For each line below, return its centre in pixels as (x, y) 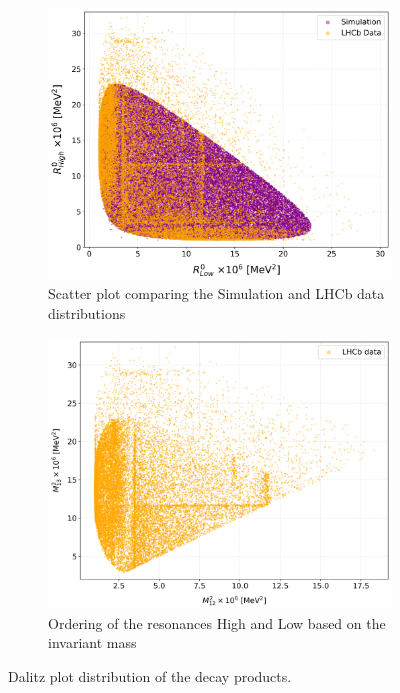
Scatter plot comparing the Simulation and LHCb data (216, 293)
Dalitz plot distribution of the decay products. (150, 675)
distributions (87, 312)
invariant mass (92, 642)
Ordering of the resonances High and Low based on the (217, 622)
